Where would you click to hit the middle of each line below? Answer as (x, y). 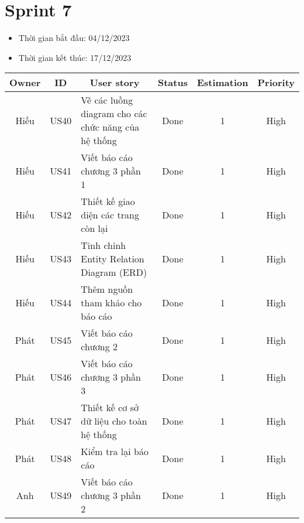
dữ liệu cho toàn (114, 421)
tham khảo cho (111, 303)
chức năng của (110, 127)
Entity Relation (113, 259)
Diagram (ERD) (114, 272)
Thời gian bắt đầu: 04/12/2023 (74, 38)
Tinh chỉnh (103, 245)
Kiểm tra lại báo (115, 452)
